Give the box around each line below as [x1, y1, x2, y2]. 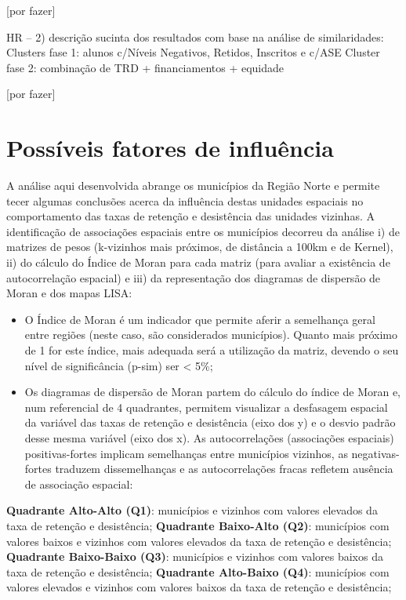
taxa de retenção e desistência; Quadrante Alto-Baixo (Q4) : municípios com [6, 563, 390, 580]
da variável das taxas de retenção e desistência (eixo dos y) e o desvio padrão [24, 414, 396, 431]
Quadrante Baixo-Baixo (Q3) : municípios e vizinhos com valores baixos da [6, 548, 383, 565]
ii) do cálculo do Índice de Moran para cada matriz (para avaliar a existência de [6, 254, 390, 271]
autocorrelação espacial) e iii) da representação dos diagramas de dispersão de [6, 269, 381, 285]
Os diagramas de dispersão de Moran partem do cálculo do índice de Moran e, [24, 384, 401, 400]
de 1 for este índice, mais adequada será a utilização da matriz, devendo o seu [24, 342, 399, 358]
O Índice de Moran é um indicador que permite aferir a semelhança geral [24, 311, 375, 327]
